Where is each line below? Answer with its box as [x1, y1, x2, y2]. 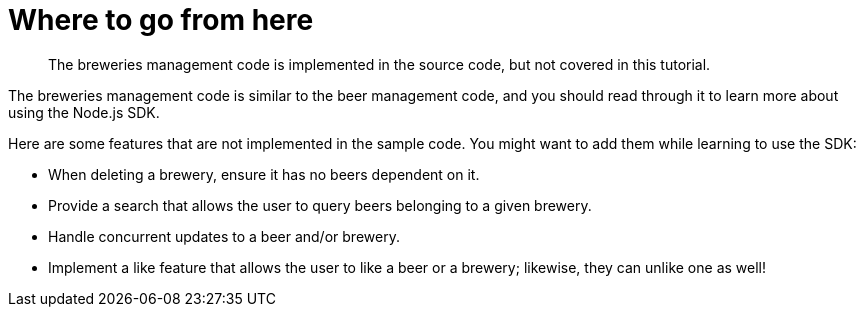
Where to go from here [8, 3, 314, 37]
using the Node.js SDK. [8, 103, 160, 121]
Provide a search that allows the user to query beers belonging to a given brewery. [48, 196, 592, 214]
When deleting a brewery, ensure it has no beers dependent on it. [48, 165, 480, 183]
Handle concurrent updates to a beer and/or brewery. [48, 227, 400, 245]
